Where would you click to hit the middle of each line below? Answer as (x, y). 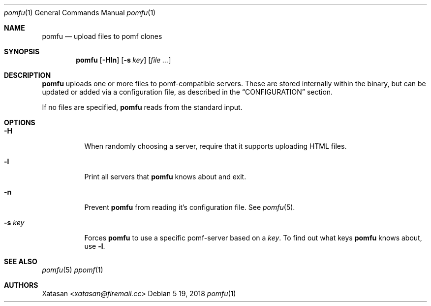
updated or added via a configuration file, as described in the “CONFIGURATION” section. (187, 92)
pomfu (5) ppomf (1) (73, 270)
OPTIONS (20, 122)
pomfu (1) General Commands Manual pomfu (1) (80, 13)
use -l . (95, 246)
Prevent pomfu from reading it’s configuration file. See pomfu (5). (190, 207)
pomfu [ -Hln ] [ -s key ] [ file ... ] (123, 60)
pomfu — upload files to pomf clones (102, 36)
